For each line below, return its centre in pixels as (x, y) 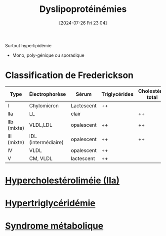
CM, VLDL (41, 158)
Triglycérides (118, 94)
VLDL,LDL (41, 125)
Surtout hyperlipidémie (28, 45)
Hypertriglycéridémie (50, 203)
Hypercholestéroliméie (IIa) (62, 181)
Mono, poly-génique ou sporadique (48, 55)
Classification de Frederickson (69, 75)
